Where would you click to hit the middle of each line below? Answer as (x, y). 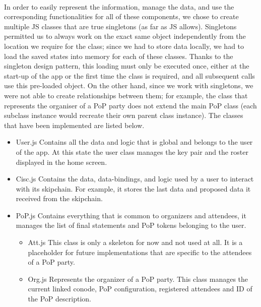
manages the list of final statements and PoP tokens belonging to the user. (131, 225)
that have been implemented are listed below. (74, 125)
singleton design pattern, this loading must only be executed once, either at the (127, 66)
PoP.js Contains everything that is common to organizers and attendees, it (131, 215)
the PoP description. (59, 299)
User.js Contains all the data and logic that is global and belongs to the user (134, 142)
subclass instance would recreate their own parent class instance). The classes (124, 115)
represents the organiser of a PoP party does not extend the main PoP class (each (130, 105)
